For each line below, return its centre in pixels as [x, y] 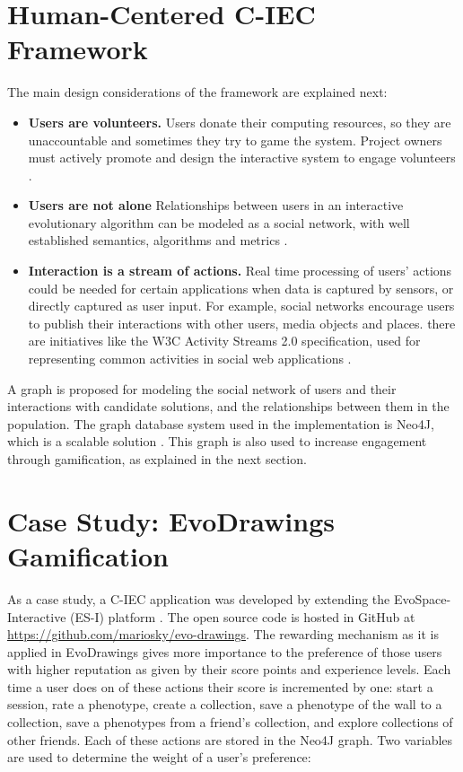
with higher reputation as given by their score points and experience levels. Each [229, 669]
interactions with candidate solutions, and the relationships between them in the [228, 406]
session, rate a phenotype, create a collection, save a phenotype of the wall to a [225, 704]
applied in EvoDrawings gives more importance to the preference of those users [225, 651]
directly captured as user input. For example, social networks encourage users [241, 306]
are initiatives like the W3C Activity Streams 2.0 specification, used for [224, 341]
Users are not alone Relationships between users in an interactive [216, 205]
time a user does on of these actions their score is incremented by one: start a [220, 686]
